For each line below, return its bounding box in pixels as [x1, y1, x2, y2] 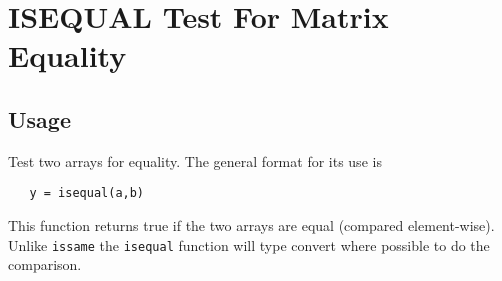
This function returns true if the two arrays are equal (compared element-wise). [8, 215, 495, 236]
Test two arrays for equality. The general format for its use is [8, 150, 382, 171]
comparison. [8, 254, 82, 275]
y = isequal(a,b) [29, 186, 145, 201]
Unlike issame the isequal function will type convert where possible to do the [8, 234, 490, 255]
